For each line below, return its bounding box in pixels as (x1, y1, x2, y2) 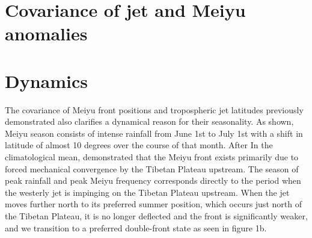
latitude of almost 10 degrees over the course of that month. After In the (5, 139, 273, 151)
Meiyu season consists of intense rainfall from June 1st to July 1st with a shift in (5, 127, 303, 139)
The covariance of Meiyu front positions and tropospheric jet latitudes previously (5, 103, 304, 116)
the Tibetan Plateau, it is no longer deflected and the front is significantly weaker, (5, 210, 308, 222)
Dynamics (5, 68, 88, 93)
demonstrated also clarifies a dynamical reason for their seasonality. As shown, (5, 115, 294, 128)
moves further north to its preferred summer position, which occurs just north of (5, 198, 302, 210)
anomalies (5, 21, 88, 46)
